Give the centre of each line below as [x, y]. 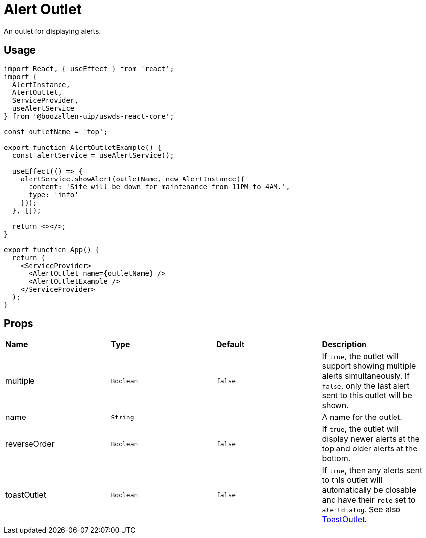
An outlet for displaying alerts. [53, 31]
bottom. [336, 459]
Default [230, 344]
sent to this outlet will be [367, 396]
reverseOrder [30, 444]
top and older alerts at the [370, 449]
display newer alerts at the [371, 439]
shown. [335, 405]
